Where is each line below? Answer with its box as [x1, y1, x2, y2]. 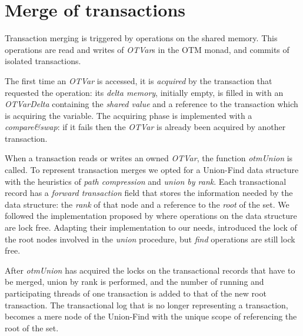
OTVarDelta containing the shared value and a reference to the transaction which [5, 98, 298, 110]
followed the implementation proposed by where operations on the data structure [5, 209, 297, 222]
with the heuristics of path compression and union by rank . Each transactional [5, 175, 287, 187]
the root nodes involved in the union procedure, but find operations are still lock [5, 232, 295, 245]
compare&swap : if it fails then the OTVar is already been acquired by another [5, 121, 286, 133]
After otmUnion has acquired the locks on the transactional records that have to [5, 264, 295, 276]
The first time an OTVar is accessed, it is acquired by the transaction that [5, 74, 272, 87]
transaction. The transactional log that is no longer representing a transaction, [5, 298, 288, 311]
